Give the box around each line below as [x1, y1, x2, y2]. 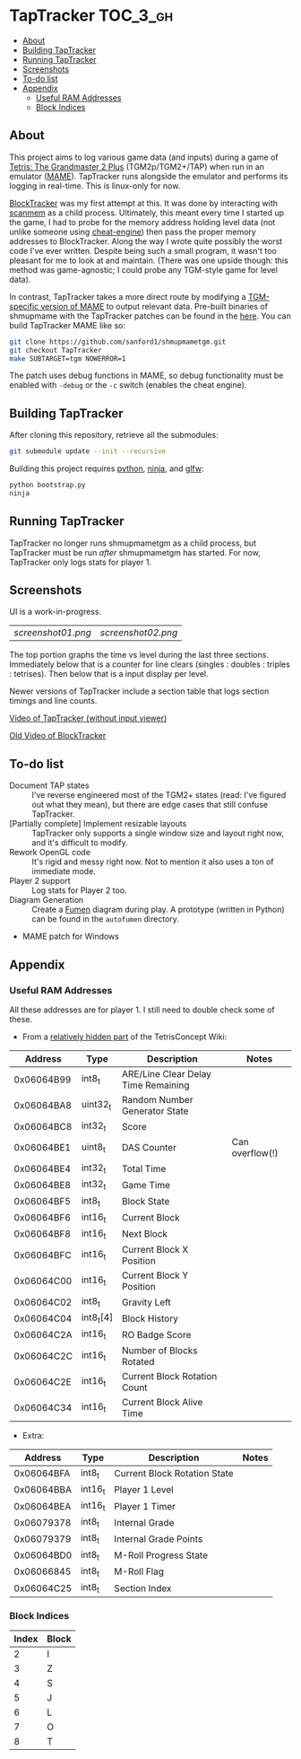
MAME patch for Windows [21, 931, 119, 942]
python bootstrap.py [9, 481, 87, 490]
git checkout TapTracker [9, 346, 102, 354]
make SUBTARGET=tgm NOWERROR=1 [9, 354, 126, 363]
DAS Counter [121, 1142, 177, 1154]
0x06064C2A [13, 1329, 73, 1342]
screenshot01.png [13, 626, 92, 639]
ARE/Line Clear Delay [121, 1067, 212, 1080]
